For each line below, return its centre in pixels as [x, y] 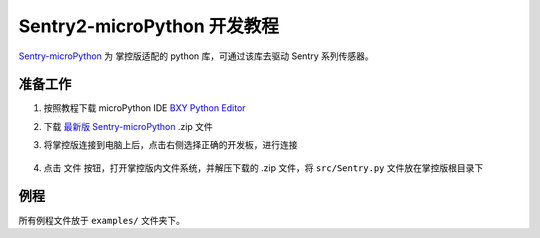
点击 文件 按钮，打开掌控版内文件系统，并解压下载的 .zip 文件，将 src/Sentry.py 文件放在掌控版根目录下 [263, 167]
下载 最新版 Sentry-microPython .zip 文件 [128, 126]
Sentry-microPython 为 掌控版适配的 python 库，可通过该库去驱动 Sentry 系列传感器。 [196, 56]
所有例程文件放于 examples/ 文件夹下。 [101, 220]
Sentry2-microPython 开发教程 [149, 26]
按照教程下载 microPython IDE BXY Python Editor [144, 108]
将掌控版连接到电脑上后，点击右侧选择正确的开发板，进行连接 [170, 145]
